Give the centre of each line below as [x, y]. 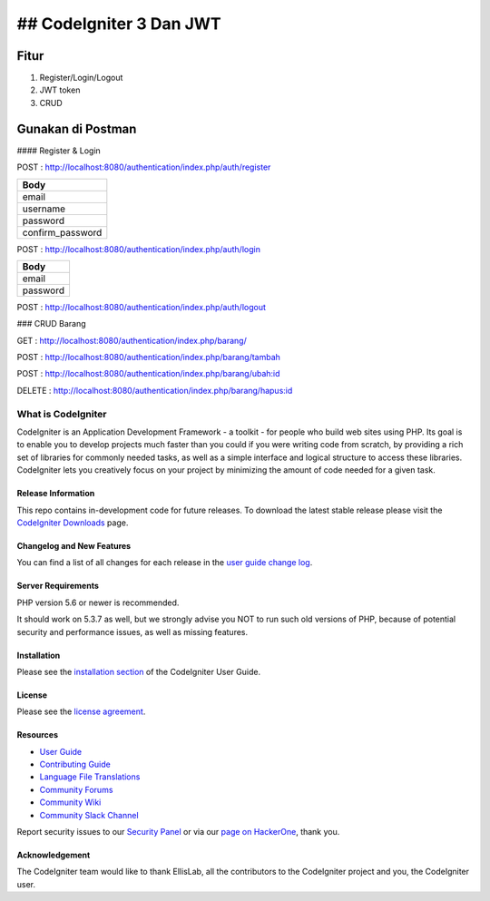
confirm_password [62, 232]
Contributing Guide [75, 764]
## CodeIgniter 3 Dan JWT [119, 24]
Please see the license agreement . [81, 711]
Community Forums [76, 789]
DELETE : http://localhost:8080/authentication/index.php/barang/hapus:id [155, 390]
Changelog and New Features [74, 545]
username [44, 209]
